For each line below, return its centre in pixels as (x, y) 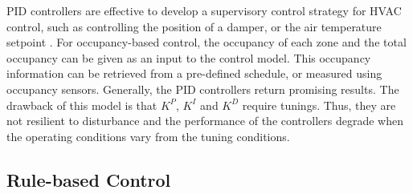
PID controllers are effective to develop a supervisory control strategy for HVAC (204, 10)
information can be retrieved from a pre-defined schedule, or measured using (194, 73)
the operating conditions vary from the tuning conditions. (148, 136)
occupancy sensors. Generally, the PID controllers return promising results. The (203, 89)
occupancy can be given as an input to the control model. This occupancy (189, 57)
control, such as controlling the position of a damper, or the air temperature (194, 26)
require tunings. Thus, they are (319, 105)
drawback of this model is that (82, 105)
